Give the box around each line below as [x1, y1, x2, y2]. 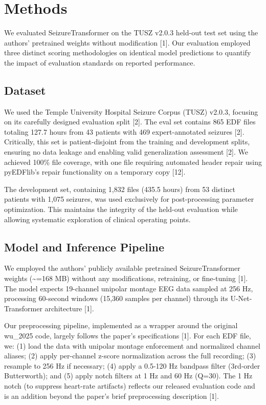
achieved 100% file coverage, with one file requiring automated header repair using [4, 156, 262, 167]
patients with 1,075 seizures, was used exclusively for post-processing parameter [4, 194, 254, 204]
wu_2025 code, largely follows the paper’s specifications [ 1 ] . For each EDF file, [4, 330, 251, 340]
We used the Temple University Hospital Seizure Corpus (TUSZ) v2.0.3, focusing [4, 106, 258, 117]
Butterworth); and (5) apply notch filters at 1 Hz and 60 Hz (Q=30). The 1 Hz [4, 370, 253, 381]
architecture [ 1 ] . [45, 303, 94, 313]
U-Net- [230, 293, 252, 304]
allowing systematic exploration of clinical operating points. [4, 214, 191, 224]
